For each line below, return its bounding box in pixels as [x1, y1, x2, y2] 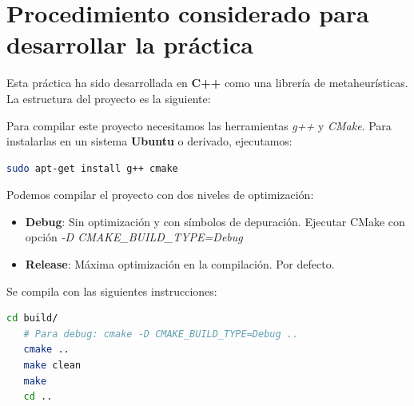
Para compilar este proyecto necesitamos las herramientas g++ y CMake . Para [6, 117, 392, 133]
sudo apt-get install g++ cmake [6, 162, 178, 174]
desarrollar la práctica [6, 28, 254, 61]
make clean [23, 360, 82, 372]
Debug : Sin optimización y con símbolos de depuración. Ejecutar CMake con [25, 213, 405, 229]
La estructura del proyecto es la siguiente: [6, 90, 211, 106]
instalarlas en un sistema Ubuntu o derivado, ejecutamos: [6, 133, 293, 149]
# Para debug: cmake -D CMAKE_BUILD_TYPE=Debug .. [23, 328, 299, 340]
